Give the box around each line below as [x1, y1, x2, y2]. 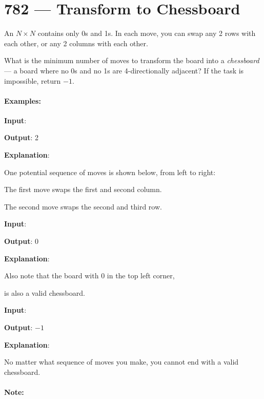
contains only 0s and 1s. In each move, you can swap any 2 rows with [37, 28, 256, 39]
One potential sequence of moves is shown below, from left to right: [4, 166, 216, 177]
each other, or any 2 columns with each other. [4, 37, 148, 48]
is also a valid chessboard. [4, 287, 85, 298]
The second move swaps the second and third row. [4, 201, 162, 212]
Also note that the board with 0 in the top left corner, [4, 270, 175, 281]
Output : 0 [4, 236, 39, 246]
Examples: [4, 95, 41, 106]
